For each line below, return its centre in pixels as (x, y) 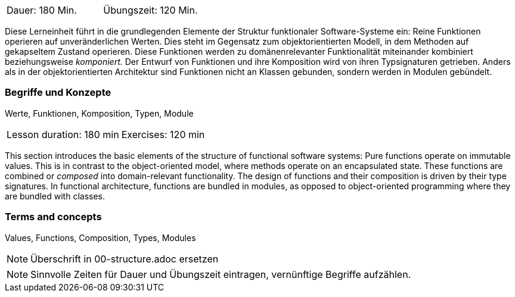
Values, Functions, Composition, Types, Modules (100, 237)
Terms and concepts (53, 217)
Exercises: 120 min (163, 134)
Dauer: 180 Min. (42, 10)
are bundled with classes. (55, 196)
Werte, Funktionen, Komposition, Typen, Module (99, 113)
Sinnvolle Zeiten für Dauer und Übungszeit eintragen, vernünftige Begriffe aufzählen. (221, 274)
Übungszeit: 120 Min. (151, 10)
